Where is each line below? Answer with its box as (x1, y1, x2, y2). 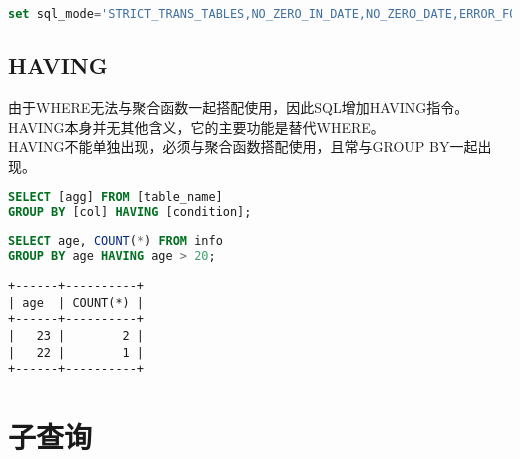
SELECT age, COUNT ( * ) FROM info (8, 234, 223, 249)
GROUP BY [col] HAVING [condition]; (8, 205, 252, 220)
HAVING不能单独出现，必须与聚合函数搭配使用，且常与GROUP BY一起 (8, 136, 478, 157)
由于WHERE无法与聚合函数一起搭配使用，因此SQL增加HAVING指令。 (8, 97, 469, 118)
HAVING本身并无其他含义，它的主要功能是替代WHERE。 (8, 116, 385, 137)
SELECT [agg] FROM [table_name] (8, 190, 223, 205)
